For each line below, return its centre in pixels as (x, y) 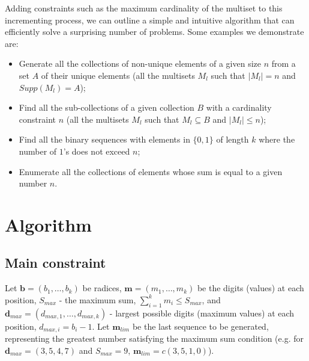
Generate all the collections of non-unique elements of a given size (140, 63)
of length (232, 139)
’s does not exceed (97, 151)
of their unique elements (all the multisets (118, 75)
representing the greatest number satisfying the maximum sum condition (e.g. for (154, 338)
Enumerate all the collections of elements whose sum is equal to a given (151, 171)
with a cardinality (239, 107)
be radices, (102, 288)
